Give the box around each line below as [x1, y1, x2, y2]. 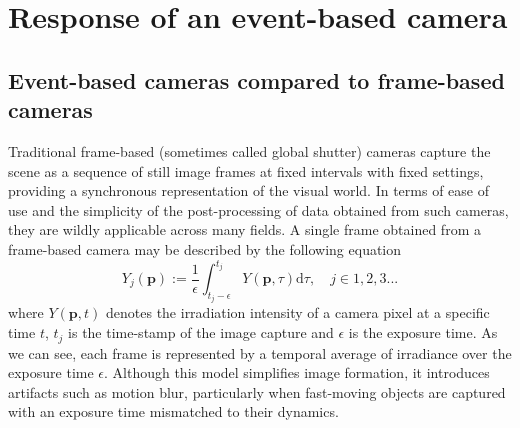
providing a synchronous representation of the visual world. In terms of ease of [8, 180, 489, 201]
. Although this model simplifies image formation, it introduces [104, 362, 490, 383]
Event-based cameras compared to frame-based [8, 64, 505, 95]
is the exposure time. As [348, 322, 498, 343]
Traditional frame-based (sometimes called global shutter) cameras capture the [8, 140, 491, 161]
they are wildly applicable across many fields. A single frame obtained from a [8, 219, 481, 240]
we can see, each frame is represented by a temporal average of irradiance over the [8, 342, 512, 363]
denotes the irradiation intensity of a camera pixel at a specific [106, 302, 490, 323]
